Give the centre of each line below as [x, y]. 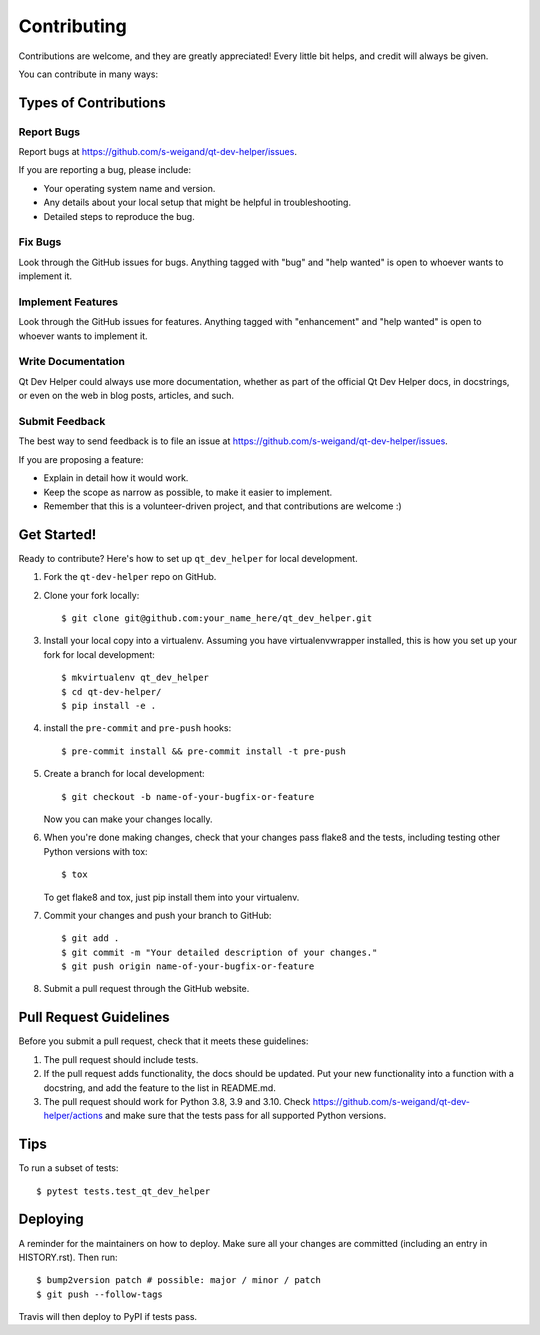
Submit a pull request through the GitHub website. [146, 989]
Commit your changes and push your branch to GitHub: [157, 915]
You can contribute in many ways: [88, 74]
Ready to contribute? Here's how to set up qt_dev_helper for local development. [188, 558]
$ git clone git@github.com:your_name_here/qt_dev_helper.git [217, 618]
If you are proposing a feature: [81, 459]
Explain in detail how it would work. [116, 478]
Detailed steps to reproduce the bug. [119, 216]
